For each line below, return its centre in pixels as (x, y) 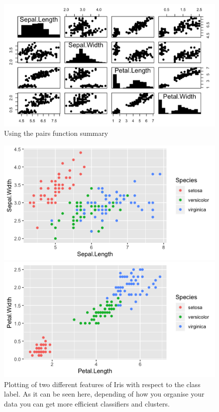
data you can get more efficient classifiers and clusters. (87, 403)
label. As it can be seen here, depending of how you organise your (104, 394)
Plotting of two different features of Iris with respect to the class (102, 384)
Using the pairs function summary (56, 133)
